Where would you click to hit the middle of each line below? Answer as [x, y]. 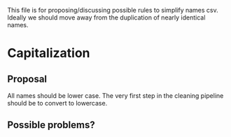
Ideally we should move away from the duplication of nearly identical [106, 17]
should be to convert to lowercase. [57, 103]
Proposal [27, 79]
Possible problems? [51, 125]
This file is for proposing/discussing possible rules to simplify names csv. [113, 10]
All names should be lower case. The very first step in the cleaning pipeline [115, 96]
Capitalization [49, 53]
